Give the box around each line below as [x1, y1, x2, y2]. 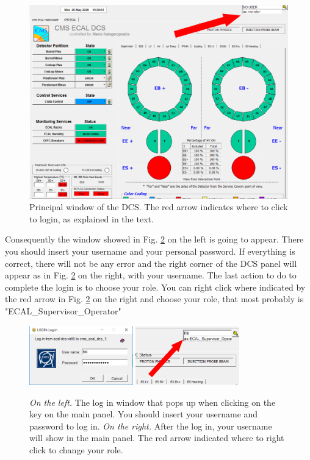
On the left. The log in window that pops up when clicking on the [29, 395, 276, 408]
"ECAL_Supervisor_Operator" [5, 304, 121, 317]
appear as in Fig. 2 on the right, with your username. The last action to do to [5, 269, 297, 281]
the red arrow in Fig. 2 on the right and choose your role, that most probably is [5, 292, 304, 305]
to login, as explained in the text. [29, 212, 154, 225]
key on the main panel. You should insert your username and [29, 408, 258, 420]
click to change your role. [29, 444, 123, 456]
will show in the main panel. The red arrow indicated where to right [29, 431, 284, 444]
